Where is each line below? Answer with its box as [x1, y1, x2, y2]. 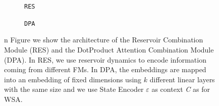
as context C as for [151, 84, 210, 94]
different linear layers [149, 74, 215, 84]
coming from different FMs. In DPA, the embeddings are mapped [4, 64, 206, 75]
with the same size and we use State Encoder [4, 84, 144, 94]
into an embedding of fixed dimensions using [4, 74, 142, 84]
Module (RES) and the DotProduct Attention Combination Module [4, 44, 214, 55]
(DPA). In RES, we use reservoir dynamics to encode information [4, 54, 206, 65]
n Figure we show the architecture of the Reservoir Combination [4, 34, 203, 45]
